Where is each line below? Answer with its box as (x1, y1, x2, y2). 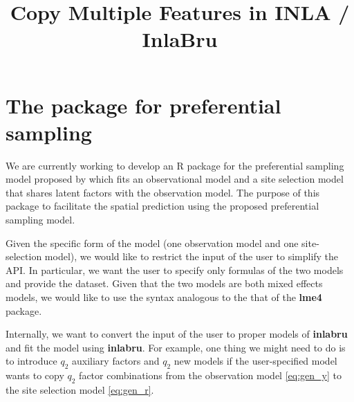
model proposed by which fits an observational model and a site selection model (6, 172, 344, 186)
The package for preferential (6, 91, 281, 119)
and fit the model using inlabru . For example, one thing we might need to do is (6, 340, 346, 354)
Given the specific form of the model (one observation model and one (6, 235, 299, 250)
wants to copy (6, 368, 64, 383)
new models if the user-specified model (174, 354, 337, 368)
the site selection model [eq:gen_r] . (6, 383, 154, 396)
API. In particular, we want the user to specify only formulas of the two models (6, 262, 344, 277)
